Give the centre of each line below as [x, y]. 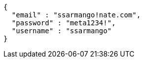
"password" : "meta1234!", [64, 23]
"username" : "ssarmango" [62, 31]
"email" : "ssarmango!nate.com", [76, 15]
